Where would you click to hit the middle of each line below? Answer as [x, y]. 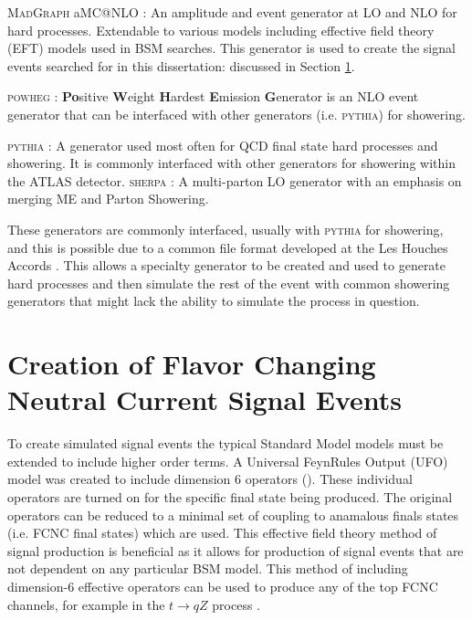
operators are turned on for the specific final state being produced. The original [230, 497]
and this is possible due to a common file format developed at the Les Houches [228, 247]
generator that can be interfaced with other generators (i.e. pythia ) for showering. [236, 114]
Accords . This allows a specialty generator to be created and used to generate [227, 265]
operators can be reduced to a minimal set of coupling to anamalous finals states [233, 515]
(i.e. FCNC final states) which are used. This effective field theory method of [222, 533]
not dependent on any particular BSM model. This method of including [208, 568]
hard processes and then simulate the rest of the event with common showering [229, 283]
